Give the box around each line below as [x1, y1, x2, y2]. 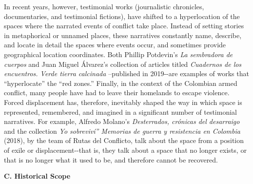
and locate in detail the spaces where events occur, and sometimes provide [4, 40, 226, 50]
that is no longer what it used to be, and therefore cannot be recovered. [4, 154, 218, 164]
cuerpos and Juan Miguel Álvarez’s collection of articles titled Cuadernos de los [4, 59, 242, 69]
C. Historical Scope [4, 171, 71, 181]
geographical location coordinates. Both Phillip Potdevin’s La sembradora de [4, 49, 233, 59]
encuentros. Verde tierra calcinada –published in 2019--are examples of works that [4, 68, 249, 79]
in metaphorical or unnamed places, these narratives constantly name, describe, [4, 30, 242, 40]
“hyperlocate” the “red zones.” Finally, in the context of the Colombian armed [4, 78, 237, 88]
